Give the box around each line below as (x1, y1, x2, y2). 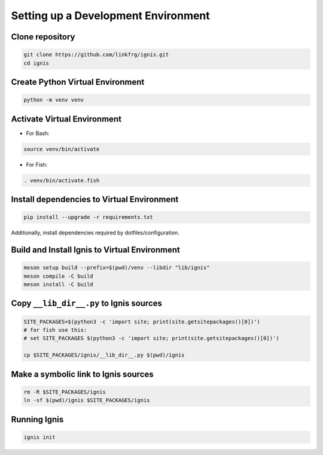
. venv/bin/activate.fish (23, 177, 100, 184)
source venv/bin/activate (23, 145, 100, 152)
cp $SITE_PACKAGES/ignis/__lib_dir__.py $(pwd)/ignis (23, 352, 185, 359)
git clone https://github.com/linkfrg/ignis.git (23, 51, 169, 58)
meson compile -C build (23, 273, 94, 279)
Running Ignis (11, 414, 64, 425)
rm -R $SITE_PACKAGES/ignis (23, 389, 106, 395)
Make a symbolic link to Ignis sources (11, 369, 154, 379)
